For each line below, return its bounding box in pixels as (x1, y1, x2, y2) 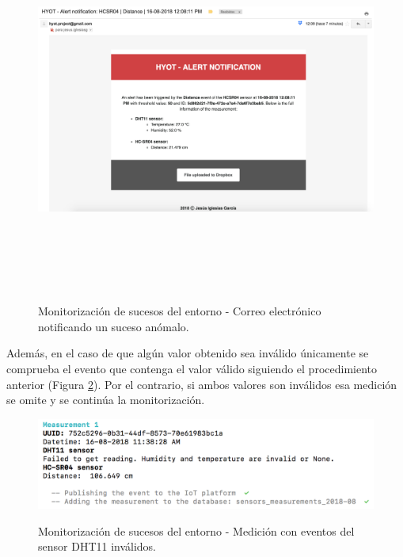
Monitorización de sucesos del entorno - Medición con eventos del (38, 522, 355, 539)
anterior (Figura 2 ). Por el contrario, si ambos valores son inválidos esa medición (6, 376, 397, 392)
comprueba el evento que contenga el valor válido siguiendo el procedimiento (6, 360, 378, 376)
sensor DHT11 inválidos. (38, 538, 157, 555)
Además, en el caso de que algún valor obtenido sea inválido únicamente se (6, 345, 369, 361)
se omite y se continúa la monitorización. (6, 391, 205, 408)
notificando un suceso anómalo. (38, 318, 189, 334)
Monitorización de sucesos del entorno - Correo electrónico (38, 303, 321, 319)
